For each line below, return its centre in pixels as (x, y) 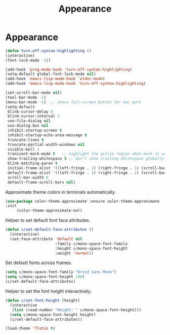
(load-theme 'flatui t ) (30, 328)
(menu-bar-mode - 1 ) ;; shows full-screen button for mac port (73, 102)
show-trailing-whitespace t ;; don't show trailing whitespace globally (86, 159)
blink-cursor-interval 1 (33, 116)
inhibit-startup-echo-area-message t (47, 135)
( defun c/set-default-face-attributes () (50, 230)
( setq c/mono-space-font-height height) (53, 315)
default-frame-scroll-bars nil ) (41, 182)
